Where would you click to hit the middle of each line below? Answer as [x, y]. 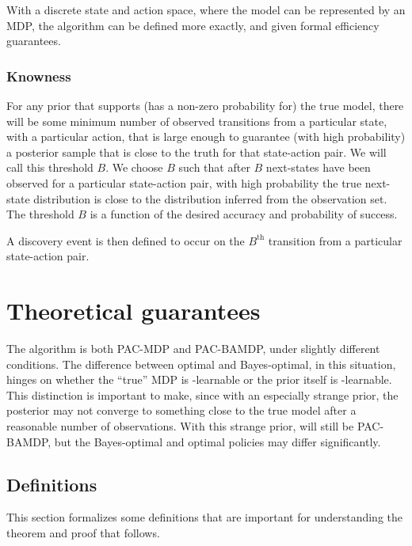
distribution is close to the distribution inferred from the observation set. [210, 198]
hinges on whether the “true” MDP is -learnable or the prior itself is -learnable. [199, 379]
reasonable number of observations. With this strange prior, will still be [180, 426]
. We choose [134, 167]
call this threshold [50, 167]
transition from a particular [335, 240]
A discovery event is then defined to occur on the [126, 240]
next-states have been [318, 167]
